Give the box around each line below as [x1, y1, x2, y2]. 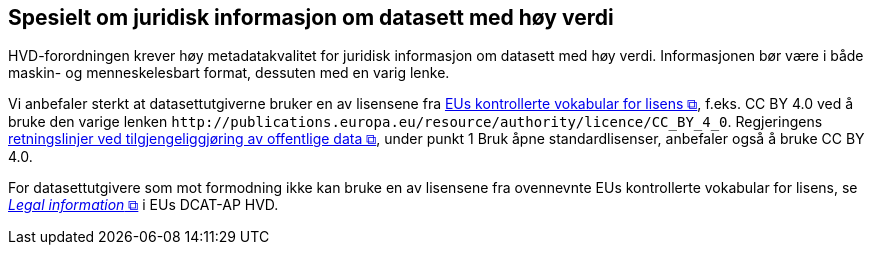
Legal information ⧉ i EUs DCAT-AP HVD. [8, 196, 279, 214]
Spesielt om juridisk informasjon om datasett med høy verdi [8, 5, 614, 30]
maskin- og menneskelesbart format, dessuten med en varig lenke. [8, 64, 450, 82]
